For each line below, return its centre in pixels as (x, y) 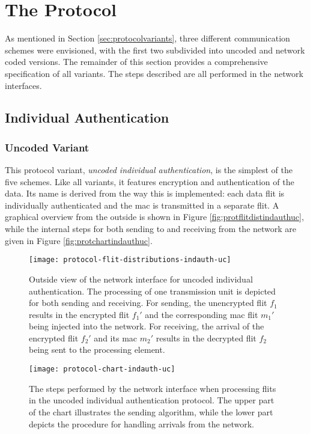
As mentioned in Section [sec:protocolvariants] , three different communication (147, 38)
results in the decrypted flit (206, 338)
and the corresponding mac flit (202, 314)
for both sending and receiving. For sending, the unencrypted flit (148, 303)
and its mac (116, 338)
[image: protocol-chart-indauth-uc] (102, 369)
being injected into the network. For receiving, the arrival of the (147, 326)
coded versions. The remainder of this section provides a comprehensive (136, 62)
